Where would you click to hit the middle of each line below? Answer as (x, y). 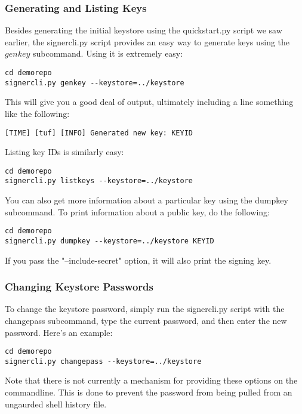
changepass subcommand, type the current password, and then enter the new (146, 320)
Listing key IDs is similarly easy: (64, 152)
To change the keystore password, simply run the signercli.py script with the (145, 309)
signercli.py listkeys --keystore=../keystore (99, 181)
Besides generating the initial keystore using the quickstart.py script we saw (144, 30)
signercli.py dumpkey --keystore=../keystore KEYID (110, 241)
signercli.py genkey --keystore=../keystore (95, 83)
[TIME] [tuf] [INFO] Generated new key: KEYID (99, 133)
